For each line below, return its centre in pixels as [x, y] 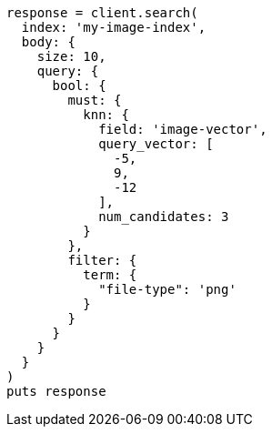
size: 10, [71, 56]
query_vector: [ [156, 144]
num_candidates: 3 [164, 217]
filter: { [102, 260]
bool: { [79, 86]
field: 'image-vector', [183, 129]
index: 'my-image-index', [114, 27]
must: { [95, 100]
